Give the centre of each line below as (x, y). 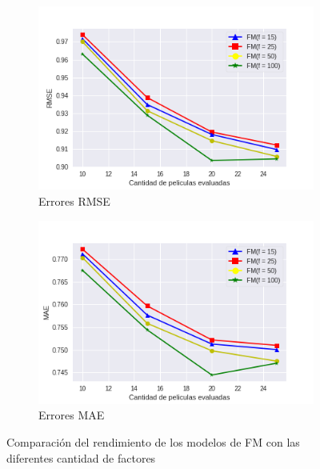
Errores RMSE (74, 200)
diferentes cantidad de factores (81, 457)
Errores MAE (72, 415)
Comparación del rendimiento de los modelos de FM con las (153, 442)
